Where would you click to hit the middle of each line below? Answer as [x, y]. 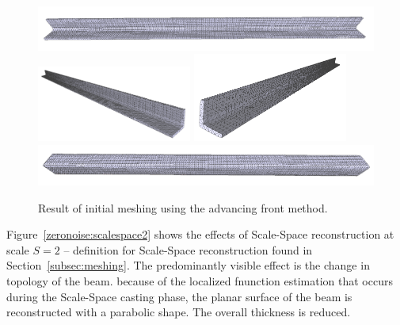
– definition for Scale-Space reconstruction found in [188, 249]
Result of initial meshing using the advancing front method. [183, 207]
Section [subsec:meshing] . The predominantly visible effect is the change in [188, 265]
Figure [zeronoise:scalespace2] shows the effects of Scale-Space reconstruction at [200, 234]
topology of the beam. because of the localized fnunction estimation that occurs [200, 280]
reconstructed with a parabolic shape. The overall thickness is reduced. [179, 312]
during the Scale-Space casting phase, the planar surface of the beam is [179, 296]
